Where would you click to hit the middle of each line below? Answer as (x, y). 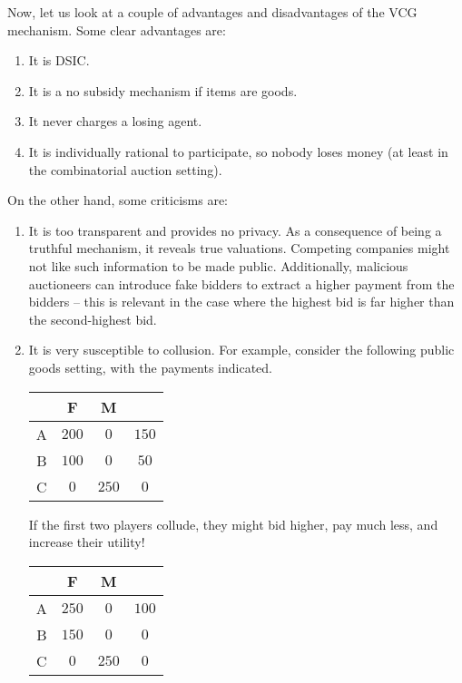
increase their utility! (87, 542)
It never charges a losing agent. (115, 121)
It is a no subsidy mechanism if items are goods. (163, 90)
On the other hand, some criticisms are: (118, 200)
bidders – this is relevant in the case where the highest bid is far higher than (241, 302)
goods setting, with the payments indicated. (150, 367)
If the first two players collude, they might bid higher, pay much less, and (233, 524)
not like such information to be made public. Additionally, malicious (218, 265)
